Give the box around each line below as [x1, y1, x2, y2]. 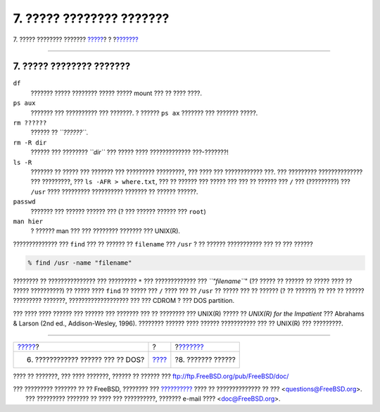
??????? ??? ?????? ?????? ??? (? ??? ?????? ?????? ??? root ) [30, 207, 207, 216]
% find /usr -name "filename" [27, 258, 132, 267]
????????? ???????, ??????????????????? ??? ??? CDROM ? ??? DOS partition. [13, 296, 235, 305]
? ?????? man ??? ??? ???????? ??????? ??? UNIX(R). [30, 227, 181, 235]
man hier [13, 217, 44, 225]
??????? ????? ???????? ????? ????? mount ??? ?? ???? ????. [30, 89, 203, 97]
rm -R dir [13, 138, 47, 146]
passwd [13, 198, 36, 206]
